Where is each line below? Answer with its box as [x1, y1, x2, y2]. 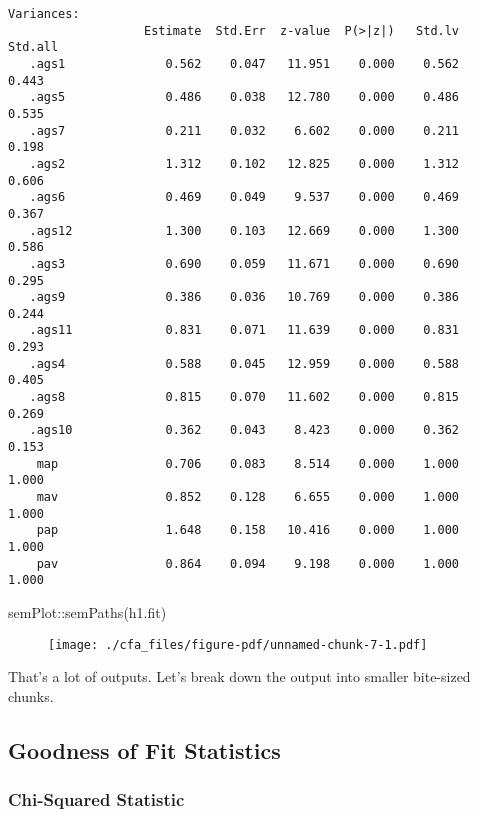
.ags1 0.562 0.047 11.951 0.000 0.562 [29, 56, 460, 71]
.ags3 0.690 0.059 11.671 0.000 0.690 [29, 256, 460, 271]
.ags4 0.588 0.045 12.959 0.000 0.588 [29, 356, 460, 371]
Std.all [8, 40, 59, 55]
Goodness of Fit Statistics [8, 734, 281, 765]
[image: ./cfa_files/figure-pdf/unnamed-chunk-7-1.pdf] [48, 637, 428, 652]
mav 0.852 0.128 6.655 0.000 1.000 [36, 490, 460, 505]
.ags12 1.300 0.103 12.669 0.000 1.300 [29, 223, 460, 238]
